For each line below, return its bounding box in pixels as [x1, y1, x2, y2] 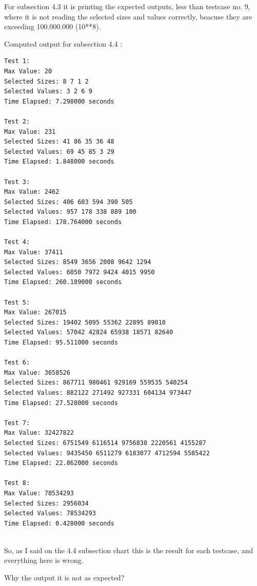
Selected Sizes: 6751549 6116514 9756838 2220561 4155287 [4, 439, 206, 447]
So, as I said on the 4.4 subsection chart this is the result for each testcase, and [4, 544, 253, 555]
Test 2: [4, 117, 30, 125]
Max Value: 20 [4, 67, 52, 75]
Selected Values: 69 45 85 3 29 [4, 148, 114, 155]
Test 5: [4, 298, 30, 306]
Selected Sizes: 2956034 [4, 499, 89, 507]
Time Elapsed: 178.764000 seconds [4, 218, 122, 226]
